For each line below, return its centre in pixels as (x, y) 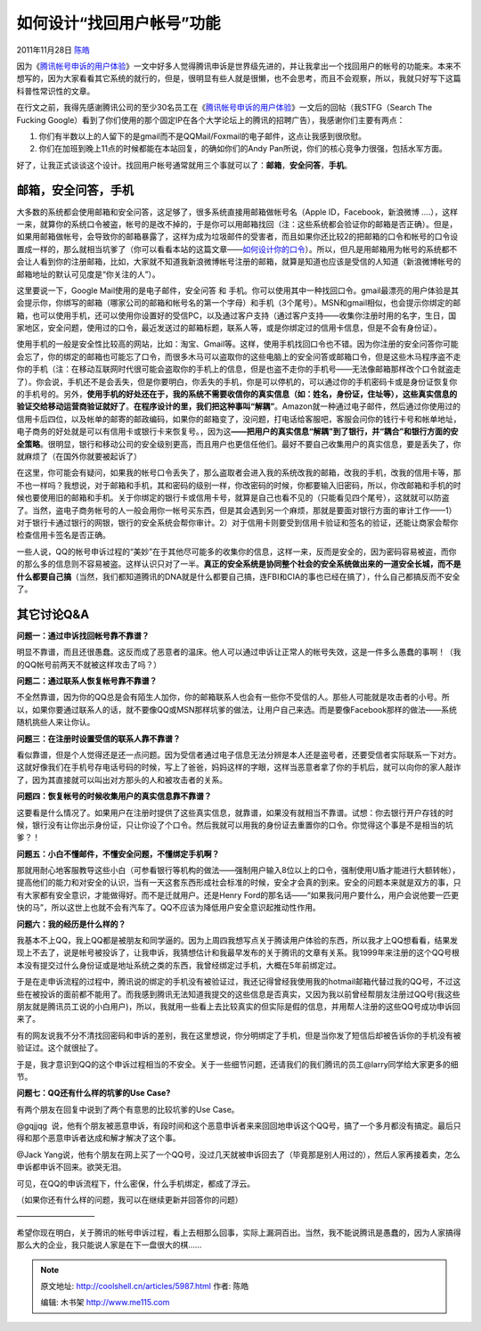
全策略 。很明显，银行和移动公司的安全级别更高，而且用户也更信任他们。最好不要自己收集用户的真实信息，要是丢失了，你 (239, 444)
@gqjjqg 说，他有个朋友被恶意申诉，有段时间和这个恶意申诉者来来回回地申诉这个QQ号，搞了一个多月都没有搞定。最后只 (239, 1126)
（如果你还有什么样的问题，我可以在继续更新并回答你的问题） (130, 1200)
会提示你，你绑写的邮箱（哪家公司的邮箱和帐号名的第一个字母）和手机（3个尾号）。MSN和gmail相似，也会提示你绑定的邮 (239, 303)
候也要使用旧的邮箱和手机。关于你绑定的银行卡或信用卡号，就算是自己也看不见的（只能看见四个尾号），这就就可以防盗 (233, 498)
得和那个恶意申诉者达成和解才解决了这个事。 (98, 1138)
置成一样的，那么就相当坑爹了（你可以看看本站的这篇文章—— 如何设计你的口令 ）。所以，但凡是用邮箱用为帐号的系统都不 (237, 249)
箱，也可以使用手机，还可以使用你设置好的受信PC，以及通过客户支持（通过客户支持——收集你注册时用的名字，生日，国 (236, 315)
